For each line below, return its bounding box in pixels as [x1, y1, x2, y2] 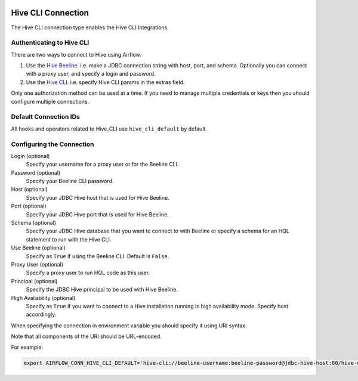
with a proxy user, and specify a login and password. [26, 70, 156, 78]
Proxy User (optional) [11, 261, 64, 268]
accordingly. [26, 311, 57, 318]
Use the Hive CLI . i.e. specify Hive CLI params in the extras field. [26, 78, 185, 86]
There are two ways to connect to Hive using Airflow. [11, 51, 141, 58]
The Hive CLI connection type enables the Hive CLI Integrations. [11, 24, 169, 31]
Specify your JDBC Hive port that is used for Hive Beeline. [26, 210, 169, 218]
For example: [11, 343, 44, 351]
